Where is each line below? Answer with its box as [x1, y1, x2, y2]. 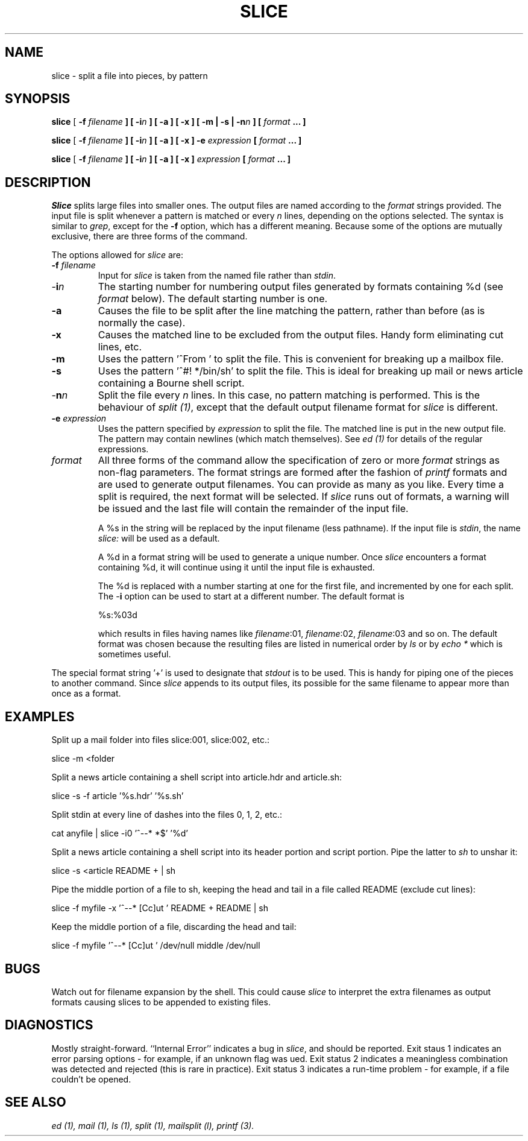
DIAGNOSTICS [5, 1017, 93, 1033]
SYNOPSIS [5, 91, 71, 107]
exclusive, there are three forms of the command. [51, 231, 248, 242]
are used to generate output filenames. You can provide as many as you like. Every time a [98, 478, 504, 491]
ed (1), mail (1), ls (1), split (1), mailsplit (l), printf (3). [51, 1120, 254, 1131]
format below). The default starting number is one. [98, 292, 328, 305]
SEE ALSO [5, 1095, 66, 1110]
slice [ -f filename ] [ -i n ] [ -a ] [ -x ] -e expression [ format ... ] [51, 135, 302, 146]
